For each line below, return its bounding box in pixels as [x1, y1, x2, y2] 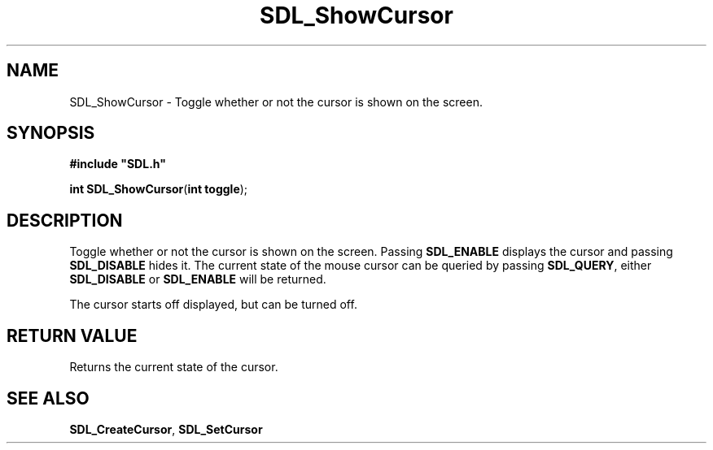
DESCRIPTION [7, 210, 123, 231]
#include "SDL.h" [69, 157, 166, 171]
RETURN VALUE [7, 325, 138, 346]
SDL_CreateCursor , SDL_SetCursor [69, 422, 263, 436]
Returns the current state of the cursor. [69, 360, 278, 374]
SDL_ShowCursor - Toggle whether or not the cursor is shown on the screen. [69, 94, 483, 109]
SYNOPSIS [7, 123, 95, 144]
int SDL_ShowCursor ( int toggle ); [69, 182, 248, 197]
